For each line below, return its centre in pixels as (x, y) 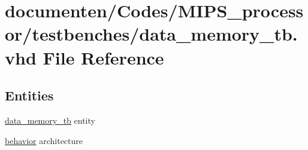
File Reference (103, 57)
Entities (29, 95)
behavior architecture (44, 140)
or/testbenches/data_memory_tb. (151, 34)
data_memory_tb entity (50, 120)
